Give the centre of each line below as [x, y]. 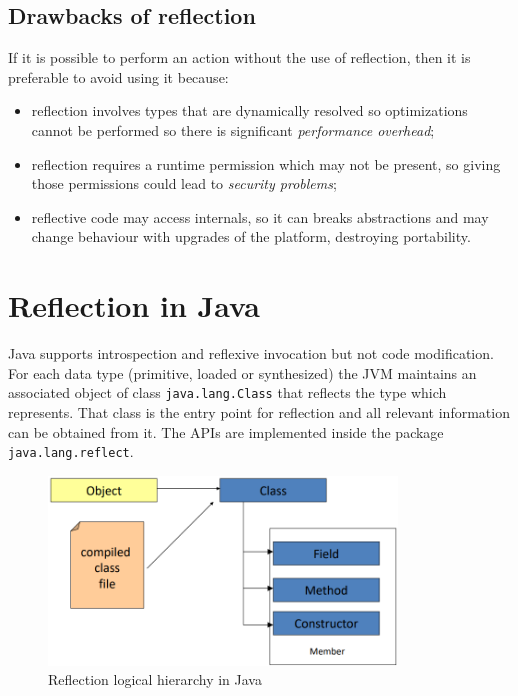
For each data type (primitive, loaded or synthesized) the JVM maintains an [242, 372]
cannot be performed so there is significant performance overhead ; [233, 129]
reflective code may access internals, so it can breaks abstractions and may [260, 216]
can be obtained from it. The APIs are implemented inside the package [226, 431]
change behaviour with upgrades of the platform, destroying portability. [251, 236]
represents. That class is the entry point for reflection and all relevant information [259, 411]
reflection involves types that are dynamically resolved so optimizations [249, 110]
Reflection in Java [134, 305]
